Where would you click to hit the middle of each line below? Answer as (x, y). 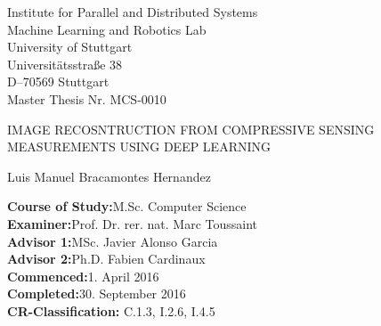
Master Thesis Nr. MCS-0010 (87, 98)
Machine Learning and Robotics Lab (107, 29)
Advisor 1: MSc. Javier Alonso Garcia (113, 241)
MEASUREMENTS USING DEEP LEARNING (139, 147)
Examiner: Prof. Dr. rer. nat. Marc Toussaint (133, 223)
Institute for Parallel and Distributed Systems (133, 12)
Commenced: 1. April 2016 (83, 276)
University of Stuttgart (70, 47)
